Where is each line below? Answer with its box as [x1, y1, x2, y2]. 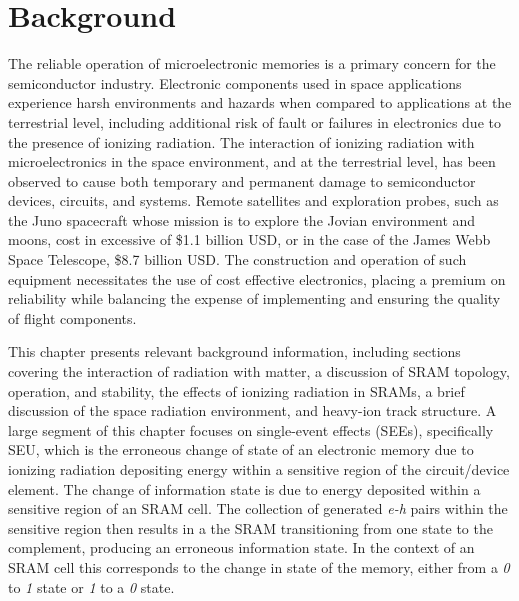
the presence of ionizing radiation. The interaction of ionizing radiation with [8, 131, 475, 152]
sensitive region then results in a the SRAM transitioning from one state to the [8, 517, 493, 538]
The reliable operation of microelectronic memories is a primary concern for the [8, 53, 496, 74]
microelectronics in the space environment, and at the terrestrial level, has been [8, 151, 496, 172]
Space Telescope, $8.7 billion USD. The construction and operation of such [8, 249, 467, 270]
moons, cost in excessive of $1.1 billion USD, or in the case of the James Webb [8, 229, 491, 250]
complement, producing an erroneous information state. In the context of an [8, 537, 475, 558]
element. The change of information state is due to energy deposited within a [8, 478, 481, 499]
